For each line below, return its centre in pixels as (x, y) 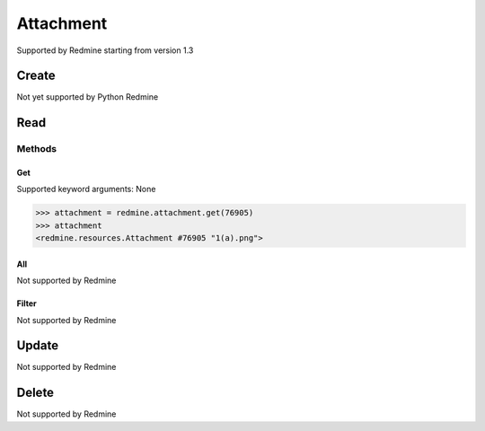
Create (36, 76)
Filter (27, 303)
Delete (35, 393)
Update (38, 346)
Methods (37, 149)
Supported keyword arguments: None (86, 189)
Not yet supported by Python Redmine (88, 97)
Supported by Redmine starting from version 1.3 (105, 50)
